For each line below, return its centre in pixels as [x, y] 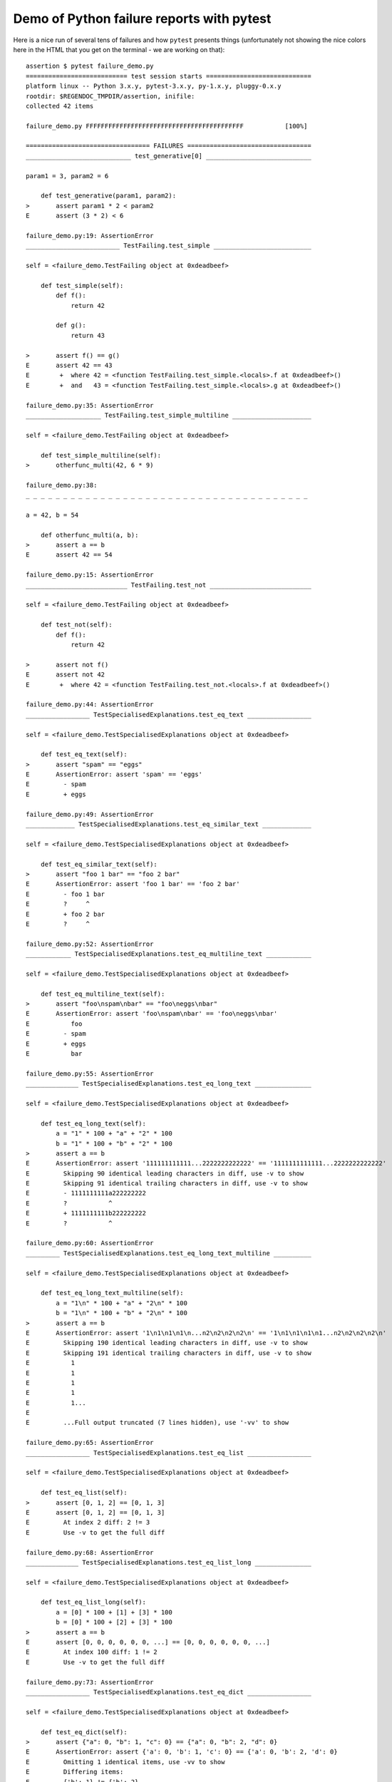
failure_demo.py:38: [62, 485]
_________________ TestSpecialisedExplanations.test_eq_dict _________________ [169, 1692]
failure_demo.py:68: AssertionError [90, 1552]
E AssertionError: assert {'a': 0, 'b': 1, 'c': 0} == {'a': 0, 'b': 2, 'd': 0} [182, 1752]
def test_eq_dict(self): [84, 1732]
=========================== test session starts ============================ [169, 76]
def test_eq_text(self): [84, 754]
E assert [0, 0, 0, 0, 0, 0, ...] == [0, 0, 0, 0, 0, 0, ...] [148, 1642]
